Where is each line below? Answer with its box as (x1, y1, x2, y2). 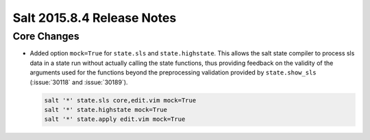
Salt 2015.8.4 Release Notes (12, 10, 177, 25)
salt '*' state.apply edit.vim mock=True (44, 115, 186, 123)
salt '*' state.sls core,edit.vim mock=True (44, 96, 197, 104)
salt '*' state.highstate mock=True (44, 106, 168, 113)
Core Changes (12, 30, 79, 42)
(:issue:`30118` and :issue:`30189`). (29, 78, 128, 86)
